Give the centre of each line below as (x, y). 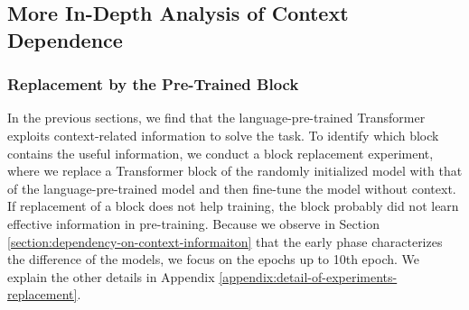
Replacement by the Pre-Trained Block (153, 84)
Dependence (65, 39)
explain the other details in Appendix (111, 276)
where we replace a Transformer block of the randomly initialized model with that (235, 171)
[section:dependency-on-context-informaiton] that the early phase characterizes (225, 241)
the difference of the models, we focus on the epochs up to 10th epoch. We (214, 259)
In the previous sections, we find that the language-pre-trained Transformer (216, 118)
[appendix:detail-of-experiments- (308, 276)
